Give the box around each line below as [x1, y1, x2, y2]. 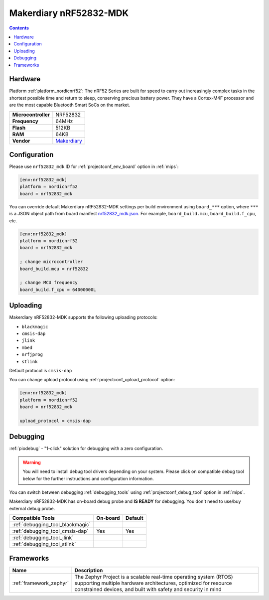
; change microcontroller [19, 259, 83, 265]
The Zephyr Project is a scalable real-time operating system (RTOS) [74, 573, 234, 580]
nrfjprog [21, 352, 43, 357]
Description [74, 567, 103, 574]
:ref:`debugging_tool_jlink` [12, 534, 74, 541]
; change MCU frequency [19, 280, 78, 286]
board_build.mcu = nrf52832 [19, 266, 88, 272]
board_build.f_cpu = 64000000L [19, 287, 97, 293]
